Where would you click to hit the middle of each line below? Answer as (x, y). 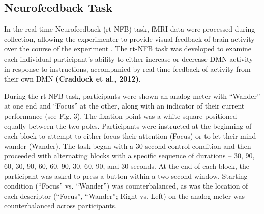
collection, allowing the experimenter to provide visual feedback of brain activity (129, 38)
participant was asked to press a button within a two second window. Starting (126, 176)
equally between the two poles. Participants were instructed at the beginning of (128, 126)
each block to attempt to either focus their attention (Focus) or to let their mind (130, 136)
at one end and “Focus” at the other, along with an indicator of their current (124, 106)
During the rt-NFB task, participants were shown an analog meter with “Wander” (132, 96)
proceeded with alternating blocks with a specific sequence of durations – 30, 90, (129, 156)
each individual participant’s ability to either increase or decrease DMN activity (129, 58)
